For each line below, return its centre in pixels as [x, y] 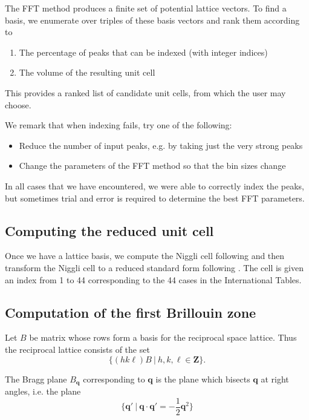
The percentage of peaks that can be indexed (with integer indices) [143, 52]
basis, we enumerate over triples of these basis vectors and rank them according [152, 20]
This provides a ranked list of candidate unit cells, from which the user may [145, 92]
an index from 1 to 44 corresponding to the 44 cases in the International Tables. [153, 279]
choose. [18, 104]
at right [275, 379]
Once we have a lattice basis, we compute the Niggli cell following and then [145, 256]
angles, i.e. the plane [43, 391]
